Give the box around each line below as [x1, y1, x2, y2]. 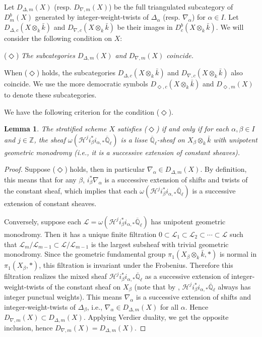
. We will [216, 22, 244, 32]
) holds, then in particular [64, 164, 145, 174]
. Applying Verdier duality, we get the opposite [83, 312, 229, 322]
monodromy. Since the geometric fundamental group [4, 249, 166, 259]
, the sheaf [34, 134, 66, 145]
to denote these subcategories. [4, 89, 97, 100]
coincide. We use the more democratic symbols [4, 78, 148, 89]
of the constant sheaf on [46, 281, 121, 292]
